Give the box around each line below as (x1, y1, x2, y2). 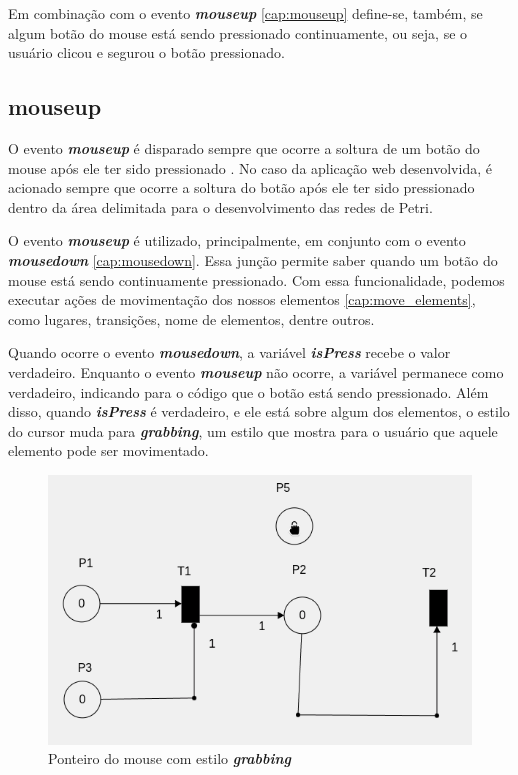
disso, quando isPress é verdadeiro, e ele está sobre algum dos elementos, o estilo (8, 401, 510, 422)
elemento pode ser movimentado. (8, 440, 209, 461)
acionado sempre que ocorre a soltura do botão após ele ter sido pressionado (8, 177, 475, 198)
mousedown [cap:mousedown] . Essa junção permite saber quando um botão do (8, 249, 498, 270)
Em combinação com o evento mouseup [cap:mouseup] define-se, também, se (8, 3, 483, 23)
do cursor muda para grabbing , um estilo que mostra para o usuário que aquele (8, 420, 498, 441)
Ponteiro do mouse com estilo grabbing (48, 748, 292, 769)
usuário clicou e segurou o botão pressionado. (8, 42, 285, 63)
